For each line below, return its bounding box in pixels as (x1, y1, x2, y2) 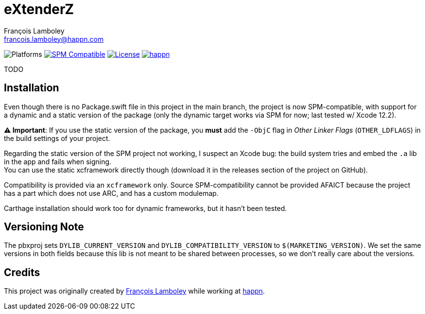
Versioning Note (4, 221, 84, 233)
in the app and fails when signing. (4, 157, 112, 166)
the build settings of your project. (4, 134, 110, 142)
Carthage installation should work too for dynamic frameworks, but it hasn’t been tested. (4, 204, 287, 212)
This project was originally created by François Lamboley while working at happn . (4, 287, 265, 296)
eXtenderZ (4, 1, 74, 17)
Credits (4, 266, 40, 279)
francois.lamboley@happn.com (4, 35, 104, 43)
